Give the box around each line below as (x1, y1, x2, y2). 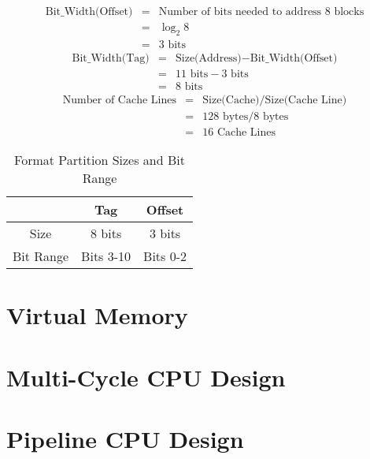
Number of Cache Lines (62, 95, 176, 106)
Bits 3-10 (81, 247, 131, 266)
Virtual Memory (6, 299, 188, 331)
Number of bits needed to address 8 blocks (158, 6, 364, 18)
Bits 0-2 (143, 247, 187, 266)
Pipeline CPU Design (6, 423, 244, 455)
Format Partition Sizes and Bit (14, 151, 185, 170)
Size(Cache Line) (265, 95, 347, 106)
